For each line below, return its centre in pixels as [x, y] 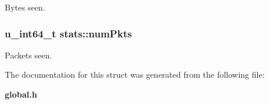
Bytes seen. [25, 7]
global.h [21, 94]
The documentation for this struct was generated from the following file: [135, 74]
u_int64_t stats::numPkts [68, 33]
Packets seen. [28, 55]
